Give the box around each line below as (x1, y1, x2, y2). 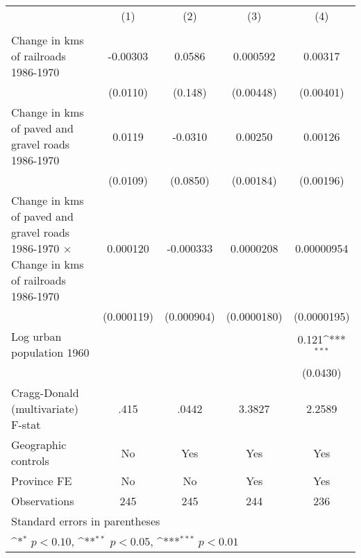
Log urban (11, 328, 62, 344)
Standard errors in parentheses (11, 513, 160, 529)
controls (11, 453, 49, 468)
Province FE (11, 473, 72, 489)
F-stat (11, 416, 41, 432)
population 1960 (11, 344, 90, 360)
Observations (11, 493, 74, 509)
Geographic (11, 437, 67, 453)
